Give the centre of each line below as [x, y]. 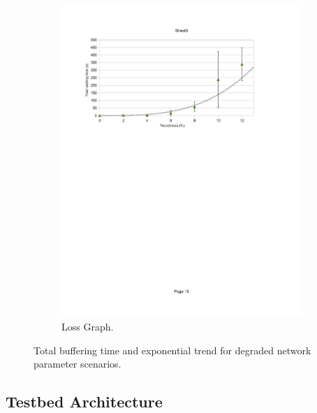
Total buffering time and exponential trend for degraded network [172, 350]
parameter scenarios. [78, 364]
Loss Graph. [88, 326]
